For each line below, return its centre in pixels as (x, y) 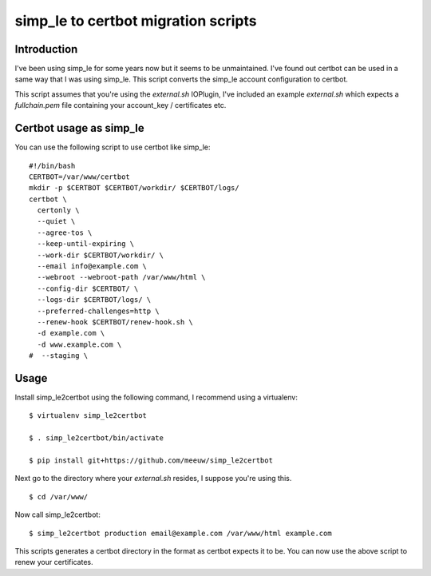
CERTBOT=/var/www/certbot (80, 177)
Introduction (46, 49)
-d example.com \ (71, 333)
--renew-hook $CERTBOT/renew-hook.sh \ (115, 322)
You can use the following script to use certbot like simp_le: (113, 147)
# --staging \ (59, 356)
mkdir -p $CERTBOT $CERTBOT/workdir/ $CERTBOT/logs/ (134, 188)
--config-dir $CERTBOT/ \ (88, 288)
